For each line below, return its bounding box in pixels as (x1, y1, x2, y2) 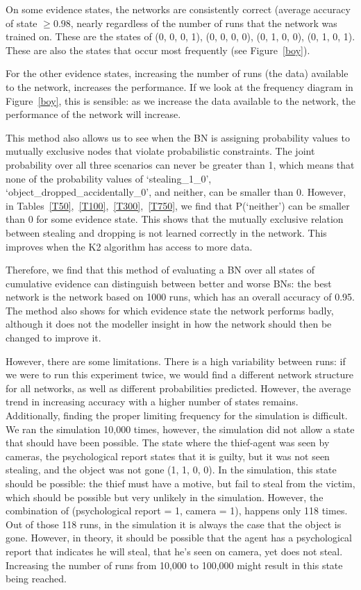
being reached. (6, 571, 67, 586)
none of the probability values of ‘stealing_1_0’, (6, 171, 212, 185)
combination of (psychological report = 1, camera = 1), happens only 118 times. (6, 503, 348, 518)
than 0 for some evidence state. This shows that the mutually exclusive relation (6, 212, 344, 226)
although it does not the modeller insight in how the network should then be (6, 317, 332, 331)
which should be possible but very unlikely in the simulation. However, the (6, 489, 324, 504)
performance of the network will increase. (6, 107, 181, 121)
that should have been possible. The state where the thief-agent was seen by (6, 435, 330, 450)
